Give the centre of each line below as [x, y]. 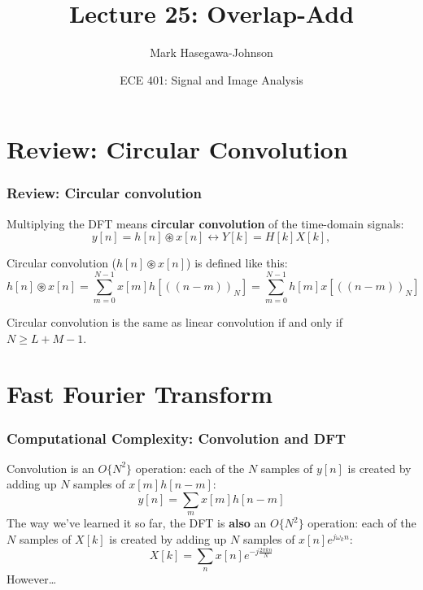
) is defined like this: [237, 263]
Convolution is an [50, 468]
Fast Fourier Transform [140, 394]
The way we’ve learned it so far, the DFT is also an [137, 523]
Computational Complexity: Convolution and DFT [177, 438]
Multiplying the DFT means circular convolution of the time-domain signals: [205, 223]
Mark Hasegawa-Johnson [211, 52]
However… [32, 578]
